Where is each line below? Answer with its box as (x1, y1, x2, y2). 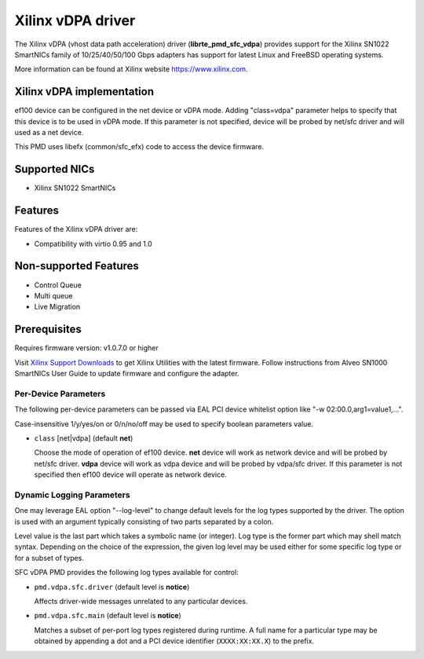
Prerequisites (14, 323, 82, 336)
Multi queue (34, 291, 73, 300)
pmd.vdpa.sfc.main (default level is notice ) (34, 611, 182, 621)
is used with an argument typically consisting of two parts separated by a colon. (14, 517, 274, 526)
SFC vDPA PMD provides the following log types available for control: (14, 568, 239, 577)
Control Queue (34, 280, 82, 290)
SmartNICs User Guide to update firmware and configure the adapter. (14, 368, 239, 378)
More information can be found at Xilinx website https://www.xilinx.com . (14, 64, 248, 74)
